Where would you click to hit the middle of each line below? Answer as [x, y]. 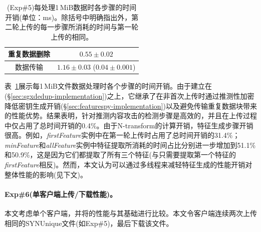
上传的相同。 [72, 36]
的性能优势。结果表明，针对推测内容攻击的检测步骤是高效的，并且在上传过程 [131, 115]
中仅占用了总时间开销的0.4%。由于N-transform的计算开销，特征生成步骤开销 [129, 125]
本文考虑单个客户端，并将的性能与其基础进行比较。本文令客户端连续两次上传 [131, 213]
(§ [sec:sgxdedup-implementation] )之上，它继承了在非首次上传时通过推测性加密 [129, 95]
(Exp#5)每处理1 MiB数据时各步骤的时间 [72, 7]
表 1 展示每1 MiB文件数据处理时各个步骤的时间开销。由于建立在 [108, 86]
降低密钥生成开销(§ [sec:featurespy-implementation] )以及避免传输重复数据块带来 [131, 105]
